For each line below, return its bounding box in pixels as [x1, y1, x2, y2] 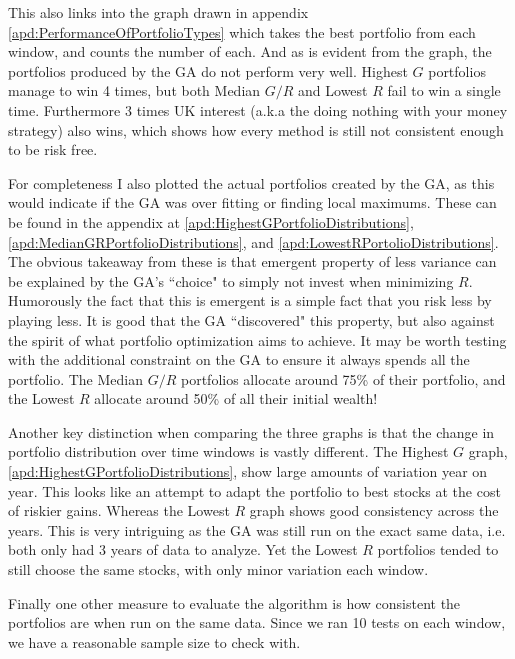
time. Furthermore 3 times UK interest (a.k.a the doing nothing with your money [8, 99, 508, 120]
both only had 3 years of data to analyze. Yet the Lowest [8, 539, 358, 560]
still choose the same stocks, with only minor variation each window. [8, 559, 429, 580]
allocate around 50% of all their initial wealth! [94, 388, 378, 409]
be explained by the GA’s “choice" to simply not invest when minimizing [8, 270, 454, 291]
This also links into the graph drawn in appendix [8, 2, 309, 22]
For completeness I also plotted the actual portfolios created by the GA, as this [8, 172, 495, 193]
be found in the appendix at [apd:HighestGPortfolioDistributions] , [8, 211, 414, 232]
